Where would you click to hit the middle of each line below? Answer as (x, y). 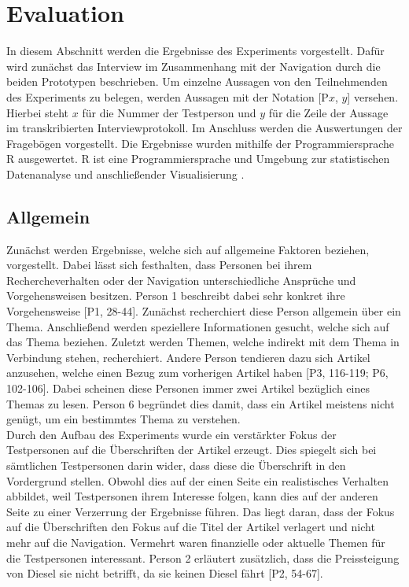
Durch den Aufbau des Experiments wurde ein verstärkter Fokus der (171, 434)
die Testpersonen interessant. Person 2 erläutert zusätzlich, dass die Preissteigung (203, 557)
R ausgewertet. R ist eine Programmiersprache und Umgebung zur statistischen (198, 159)
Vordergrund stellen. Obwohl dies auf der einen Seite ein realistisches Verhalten (197, 480)
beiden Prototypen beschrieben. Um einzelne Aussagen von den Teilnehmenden (197, 81)
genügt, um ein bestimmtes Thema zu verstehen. (123, 419)
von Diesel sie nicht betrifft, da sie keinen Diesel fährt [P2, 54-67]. (165, 573)
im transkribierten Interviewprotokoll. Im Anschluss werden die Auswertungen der (204, 128)
